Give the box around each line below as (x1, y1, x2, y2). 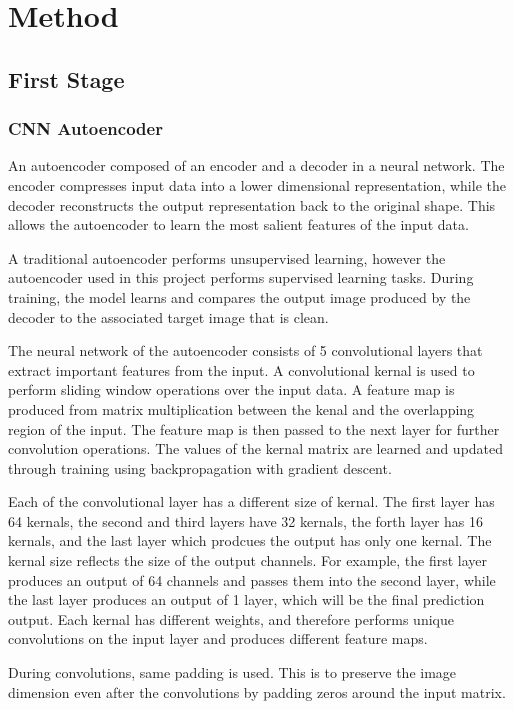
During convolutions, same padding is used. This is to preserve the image (8, 662, 457, 683)
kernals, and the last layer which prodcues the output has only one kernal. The (8, 530, 492, 551)
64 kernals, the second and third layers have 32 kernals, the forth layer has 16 (8, 510, 484, 531)
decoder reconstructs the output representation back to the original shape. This (8, 194, 496, 215)
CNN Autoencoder (8, 116, 163, 141)
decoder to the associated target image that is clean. (8, 306, 329, 327)
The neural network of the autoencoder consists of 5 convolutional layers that (8, 340, 483, 361)
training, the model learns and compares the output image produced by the (8, 286, 471, 307)
